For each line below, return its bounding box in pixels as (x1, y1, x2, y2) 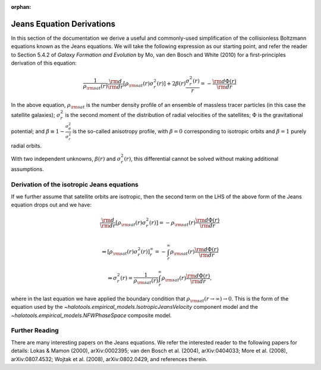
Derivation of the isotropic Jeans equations (11, 181, 139, 189)
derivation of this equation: (11, 59, 77, 67)
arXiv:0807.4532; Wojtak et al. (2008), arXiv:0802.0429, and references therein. (11, 355, 207, 362)
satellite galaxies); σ (11, 111, 61, 118)
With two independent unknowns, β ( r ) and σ (11, 155, 121, 162)
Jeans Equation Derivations (11, 18, 116, 29)
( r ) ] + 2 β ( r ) (156, 80, 186, 87)
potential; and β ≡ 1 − (11, 128, 65, 135)
